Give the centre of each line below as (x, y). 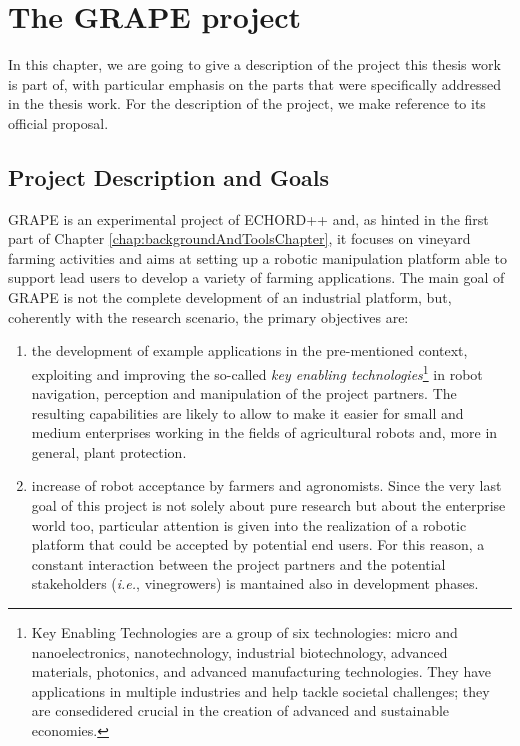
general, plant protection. (109, 451)
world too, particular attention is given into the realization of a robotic (249, 524)
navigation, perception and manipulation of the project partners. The (244, 393)
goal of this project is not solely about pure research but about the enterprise (268, 505)
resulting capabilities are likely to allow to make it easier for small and (247, 412)
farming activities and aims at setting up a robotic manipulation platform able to (257, 257)
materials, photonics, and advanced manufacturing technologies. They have (261, 671)
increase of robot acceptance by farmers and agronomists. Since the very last (266, 485)
